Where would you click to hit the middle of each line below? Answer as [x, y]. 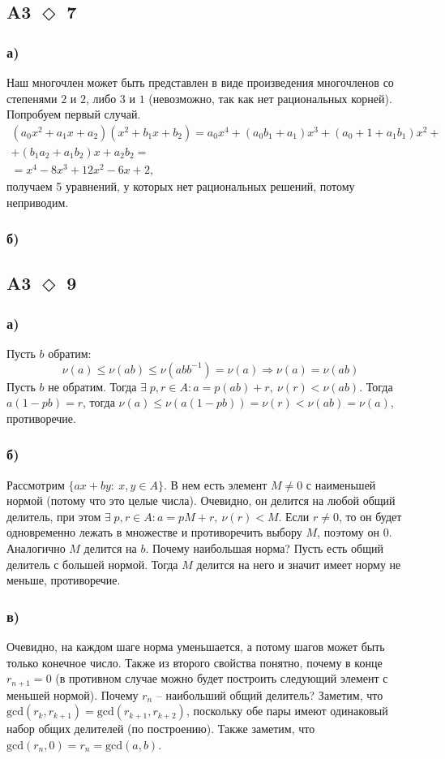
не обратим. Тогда [92, 386]
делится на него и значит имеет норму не [299, 564]
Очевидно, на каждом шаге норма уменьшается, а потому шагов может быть [196, 646]
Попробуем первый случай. [74, 114]
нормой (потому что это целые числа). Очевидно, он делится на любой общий [201, 500]
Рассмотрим [36, 484]
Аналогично [36, 548]
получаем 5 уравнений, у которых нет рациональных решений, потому [181, 185]
